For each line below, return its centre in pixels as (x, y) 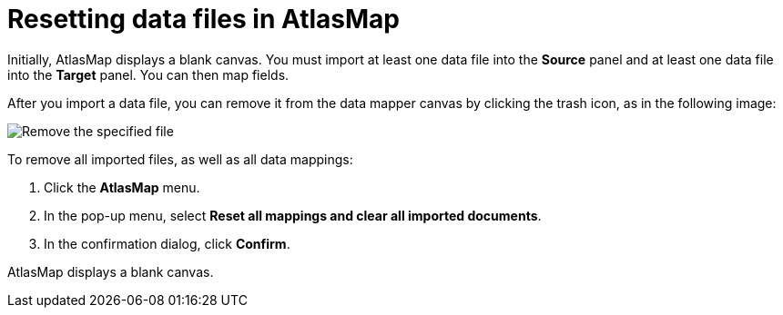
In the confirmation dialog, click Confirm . (167, 243)
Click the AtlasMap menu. (122, 187)
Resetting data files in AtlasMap (203, 19)
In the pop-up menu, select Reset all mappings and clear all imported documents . (293, 215)
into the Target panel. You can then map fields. (148, 74)
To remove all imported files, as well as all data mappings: (180, 159)
